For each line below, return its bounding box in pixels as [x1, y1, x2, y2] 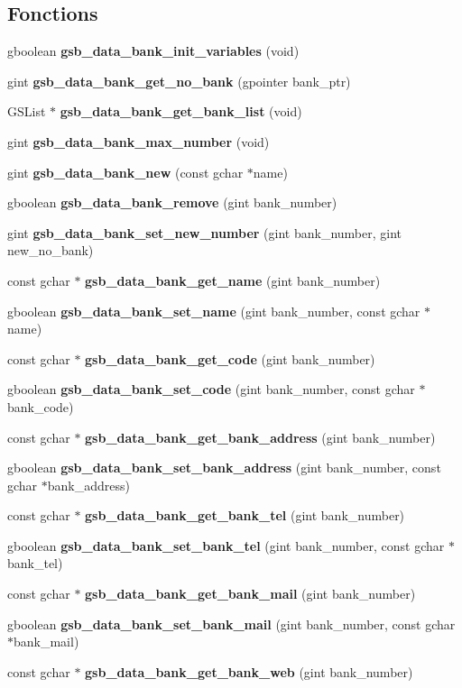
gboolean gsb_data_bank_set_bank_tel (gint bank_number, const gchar [7, 536, 445, 555]
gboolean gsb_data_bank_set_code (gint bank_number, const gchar [7, 380, 415, 399]
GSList [7, 102, 46, 121]
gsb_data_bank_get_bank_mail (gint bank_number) [85, 584, 416, 603]
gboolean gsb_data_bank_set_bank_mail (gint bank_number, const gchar [7, 614, 456, 633]
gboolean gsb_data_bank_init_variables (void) [7, 41, 300, 60]
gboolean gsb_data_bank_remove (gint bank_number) [7, 193, 337, 212]
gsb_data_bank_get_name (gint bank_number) [85, 271, 381, 289]
